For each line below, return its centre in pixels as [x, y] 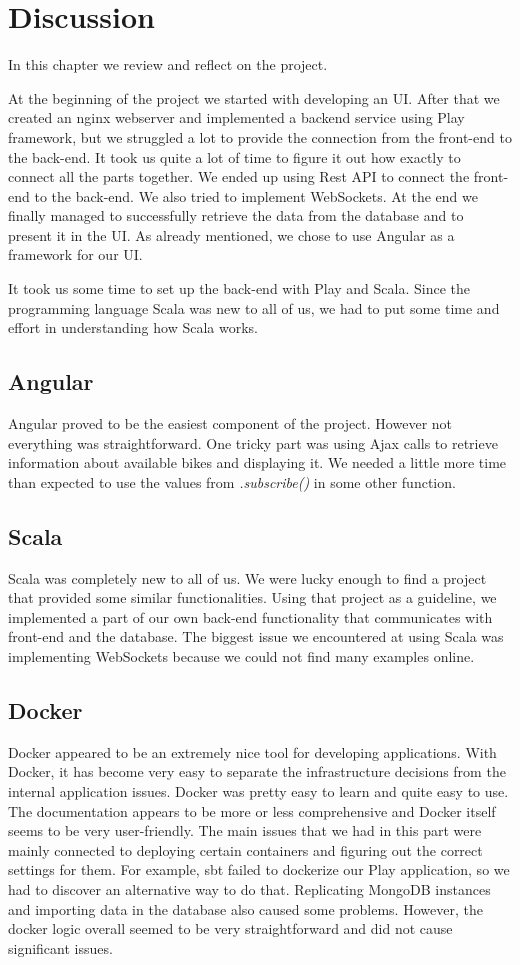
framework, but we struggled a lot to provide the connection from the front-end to [260, 136]
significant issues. [60, 947]
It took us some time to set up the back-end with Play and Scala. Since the [239, 288]
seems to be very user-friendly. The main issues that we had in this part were [245, 830]
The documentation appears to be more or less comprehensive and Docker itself [252, 810]
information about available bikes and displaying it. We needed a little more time [257, 462]
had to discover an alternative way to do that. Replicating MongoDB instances [249, 888]
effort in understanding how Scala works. [133, 327]
